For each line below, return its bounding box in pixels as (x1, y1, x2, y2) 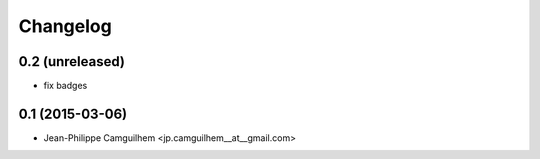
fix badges (43, 80, 88, 92)
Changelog (18, 15, 112, 37)
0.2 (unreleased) (18, 53, 125, 70)
